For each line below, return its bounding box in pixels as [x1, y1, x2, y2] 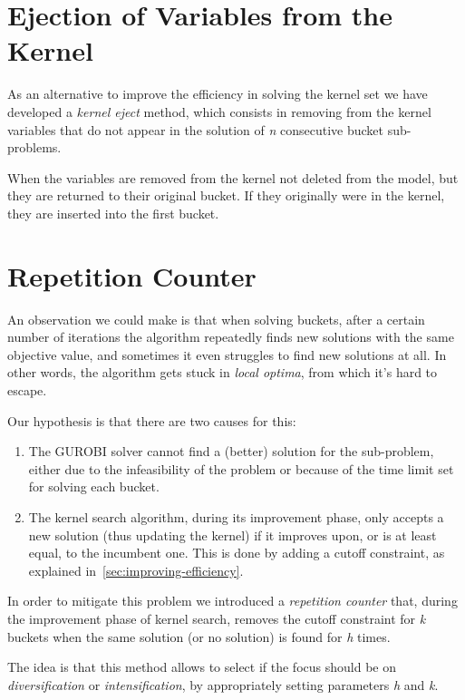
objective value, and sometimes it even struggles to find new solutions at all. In [7, 345, 447, 364]
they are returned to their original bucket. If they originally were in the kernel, [7, 186, 445, 205]
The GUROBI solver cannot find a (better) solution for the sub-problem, [28, 442, 434, 461]
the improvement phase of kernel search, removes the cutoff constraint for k [7, 608, 426, 627]
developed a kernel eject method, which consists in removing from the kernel [7, 102, 431, 121]
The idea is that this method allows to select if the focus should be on [7, 657, 396, 676]
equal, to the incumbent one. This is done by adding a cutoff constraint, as [28, 543, 445, 562]
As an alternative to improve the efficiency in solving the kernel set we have [7, 84, 428, 103]
